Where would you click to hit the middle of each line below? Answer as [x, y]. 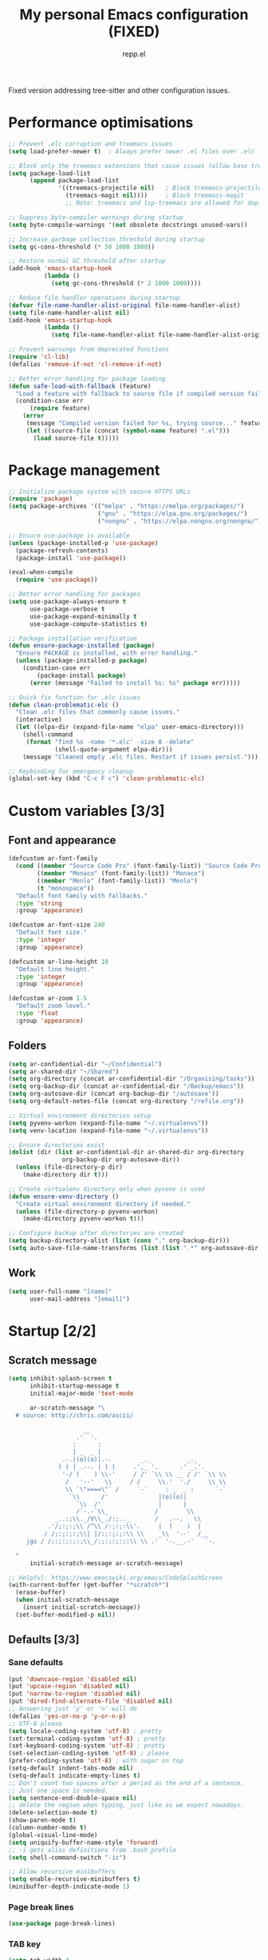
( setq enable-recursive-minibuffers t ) [75, 1879]
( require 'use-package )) [57, 580]
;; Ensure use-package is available [69, 536]
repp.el [134, 54]
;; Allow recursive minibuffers [62, 1872]
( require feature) [60, 408]
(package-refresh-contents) [62, 550]
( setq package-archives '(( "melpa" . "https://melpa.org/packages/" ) [126, 506]
